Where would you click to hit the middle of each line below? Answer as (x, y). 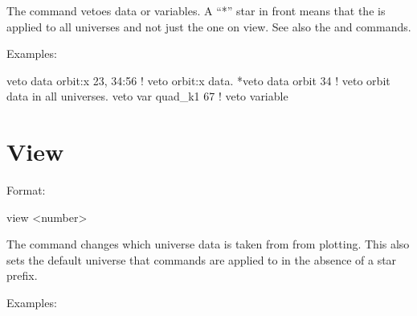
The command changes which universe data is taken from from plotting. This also (208, 244)
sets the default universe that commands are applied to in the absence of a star (202, 259)
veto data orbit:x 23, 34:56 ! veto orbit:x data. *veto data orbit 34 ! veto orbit (198, 80)
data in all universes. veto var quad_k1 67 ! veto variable (147, 96)
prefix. (22, 275)
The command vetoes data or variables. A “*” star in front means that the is (196, 10)
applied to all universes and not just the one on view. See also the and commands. (209, 26)
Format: (26, 190)
